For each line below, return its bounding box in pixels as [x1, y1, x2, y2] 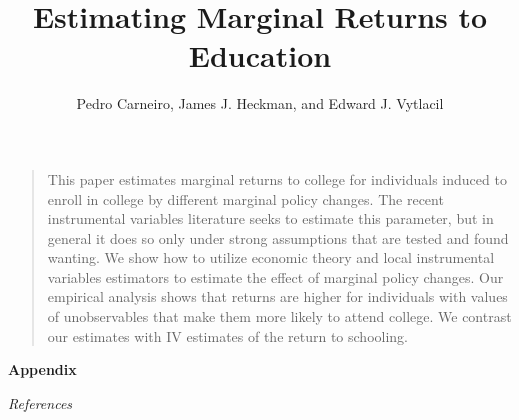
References [8, 392, 73, 413]
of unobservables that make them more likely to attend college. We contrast [47, 306, 512, 327]
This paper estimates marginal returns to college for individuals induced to [47, 168, 507, 189]
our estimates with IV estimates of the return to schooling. [47, 325, 408, 346]
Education [188, 35, 332, 76]
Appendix [8, 359, 77, 380]
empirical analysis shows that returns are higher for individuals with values [47, 286, 508, 307]
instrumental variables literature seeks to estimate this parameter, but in [47, 208, 494, 229]
